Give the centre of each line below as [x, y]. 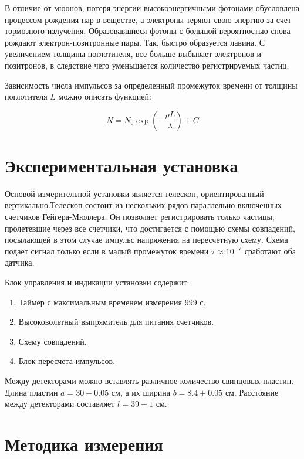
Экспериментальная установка [121, 165]
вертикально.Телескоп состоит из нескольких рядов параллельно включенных [143, 205]
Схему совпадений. [53, 341]
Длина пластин [31, 392]
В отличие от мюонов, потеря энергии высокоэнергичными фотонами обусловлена [152, 8]
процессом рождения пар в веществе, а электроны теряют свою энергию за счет [148, 19]
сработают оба [270, 251]
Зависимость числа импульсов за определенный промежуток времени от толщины [151, 85]
